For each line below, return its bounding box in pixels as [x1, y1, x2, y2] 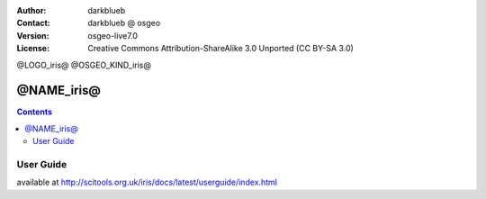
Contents [16, 106, 53, 117]
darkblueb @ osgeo [87, 18, 161, 29]
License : [16, 43, 49, 54]
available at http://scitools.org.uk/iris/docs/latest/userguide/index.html [16, 176, 278, 188]
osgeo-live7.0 [87, 30, 139, 41]
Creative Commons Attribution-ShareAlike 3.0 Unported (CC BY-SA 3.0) [87, 43, 355, 54]
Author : [16, 5, 47, 15]
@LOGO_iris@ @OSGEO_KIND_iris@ [16, 59, 152, 70]
